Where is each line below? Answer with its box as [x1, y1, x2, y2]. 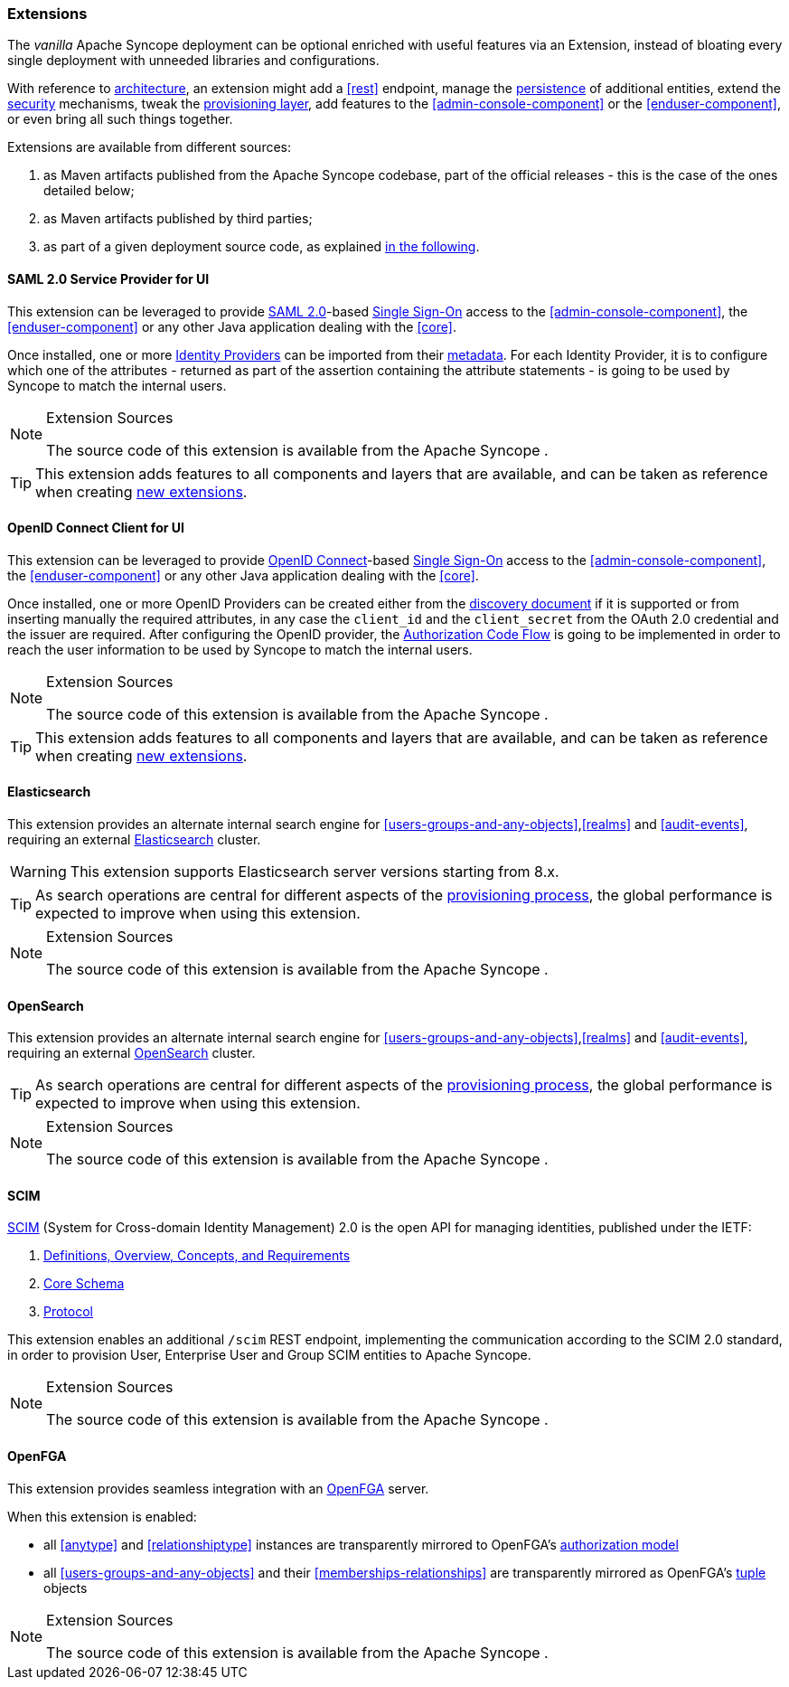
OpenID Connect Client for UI [7, 520, 184, 536]
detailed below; [43, 183, 135, 199]
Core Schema [43, 1276, 125, 1292]
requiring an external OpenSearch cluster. [7, 1045, 256, 1061]
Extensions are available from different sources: [7, 139, 292, 156]
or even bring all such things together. [7, 111, 233, 127]
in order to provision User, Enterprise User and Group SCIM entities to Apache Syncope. [7, 1347, 531, 1363]
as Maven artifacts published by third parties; [43, 211, 313, 227]
